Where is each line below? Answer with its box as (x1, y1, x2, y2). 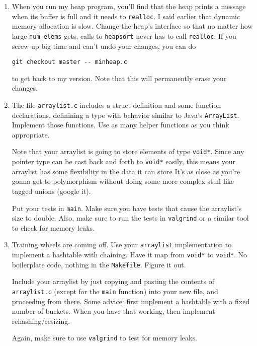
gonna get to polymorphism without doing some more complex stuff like (12, 176, 234, 186)
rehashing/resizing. (12, 315, 70, 326)
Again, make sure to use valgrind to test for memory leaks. (12, 332, 197, 343)
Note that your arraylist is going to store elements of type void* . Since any (12, 146, 244, 157)
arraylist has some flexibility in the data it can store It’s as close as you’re (12, 166, 240, 176)
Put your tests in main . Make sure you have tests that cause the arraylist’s (12, 202, 242, 213)
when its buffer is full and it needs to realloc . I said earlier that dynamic (12, 11, 240, 21)
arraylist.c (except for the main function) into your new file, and (12, 286, 218, 296)
